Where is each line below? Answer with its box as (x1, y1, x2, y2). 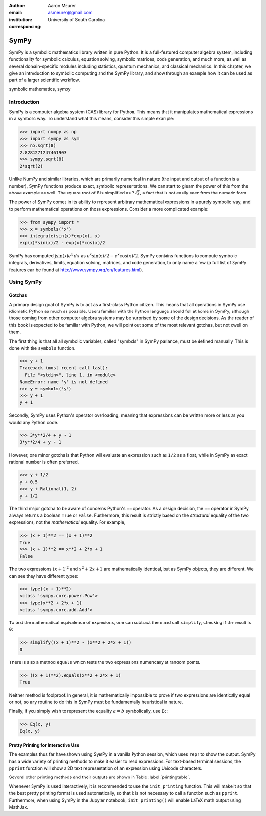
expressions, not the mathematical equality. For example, (9, 519, 126, 525)
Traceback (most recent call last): (19, 365, 108, 371)
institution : (9, 16, 33, 22)
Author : (9, 3, 26, 8)
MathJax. (9, 804, 28, 810)
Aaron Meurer (48, 3, 76, 8)
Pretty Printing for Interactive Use (9, 742, 80, 748)
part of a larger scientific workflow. (9, 77, 80, 83)
